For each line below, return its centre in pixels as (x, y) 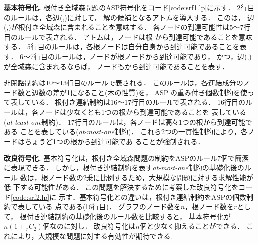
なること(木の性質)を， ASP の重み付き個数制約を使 (162, 92)
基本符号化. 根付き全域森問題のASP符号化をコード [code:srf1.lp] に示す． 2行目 (129, 7)
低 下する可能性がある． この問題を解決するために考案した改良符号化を (121, 187)
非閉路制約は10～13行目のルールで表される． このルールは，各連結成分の (124, 83)
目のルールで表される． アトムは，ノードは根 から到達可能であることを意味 (128, 37)
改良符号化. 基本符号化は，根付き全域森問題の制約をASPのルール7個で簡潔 (126, 158)
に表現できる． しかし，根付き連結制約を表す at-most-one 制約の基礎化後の (124, 167)
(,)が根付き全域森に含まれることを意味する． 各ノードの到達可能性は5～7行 (127, 27)
